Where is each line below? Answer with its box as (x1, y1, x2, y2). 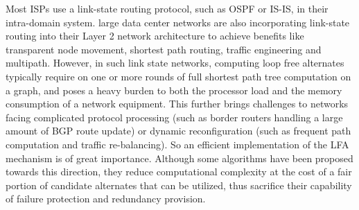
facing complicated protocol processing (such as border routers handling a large (6, 110, 343, 124)
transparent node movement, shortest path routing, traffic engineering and (6, 42, 322, 56)
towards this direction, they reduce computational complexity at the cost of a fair (6, 164, 352, 179)
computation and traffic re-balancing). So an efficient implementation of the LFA (6, 137, 349, 151)
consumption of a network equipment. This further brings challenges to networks (6, 96, 349, 111)
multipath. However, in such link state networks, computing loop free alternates (6, 55, 344, 70)
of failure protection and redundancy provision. (6, 191, 206, 206)
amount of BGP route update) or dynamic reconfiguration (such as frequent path (6, 123, 351, 138)
